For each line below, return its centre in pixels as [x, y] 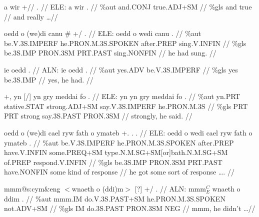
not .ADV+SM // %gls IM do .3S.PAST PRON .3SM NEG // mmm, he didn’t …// [130, 208]
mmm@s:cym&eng [32, 188]
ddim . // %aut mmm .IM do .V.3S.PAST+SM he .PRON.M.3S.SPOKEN [115, 198]
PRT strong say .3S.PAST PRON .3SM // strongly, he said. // [98, 116]
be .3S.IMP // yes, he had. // [49, 79]
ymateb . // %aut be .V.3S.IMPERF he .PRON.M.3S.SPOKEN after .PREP [119, 142]
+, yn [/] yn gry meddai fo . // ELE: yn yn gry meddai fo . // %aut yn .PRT [122, 96]
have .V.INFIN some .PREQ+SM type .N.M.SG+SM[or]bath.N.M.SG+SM [116, 152]
